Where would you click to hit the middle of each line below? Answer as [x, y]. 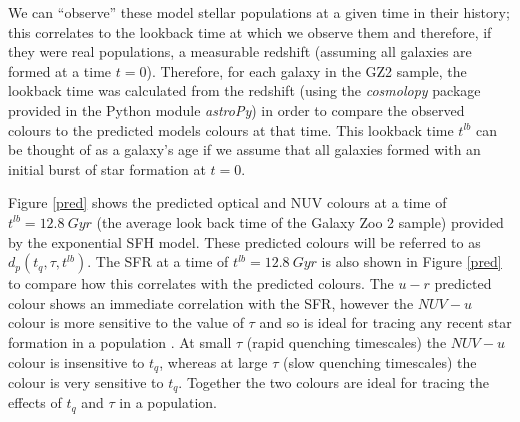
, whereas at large [213, 361]
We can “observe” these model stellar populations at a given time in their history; [259, 12]
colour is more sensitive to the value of [126, 322]
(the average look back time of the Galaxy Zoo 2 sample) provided [300, 221]
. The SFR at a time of [158, 261]
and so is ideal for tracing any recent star [385, 322]
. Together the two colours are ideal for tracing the [333, 381]
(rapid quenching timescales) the [346, 341]
